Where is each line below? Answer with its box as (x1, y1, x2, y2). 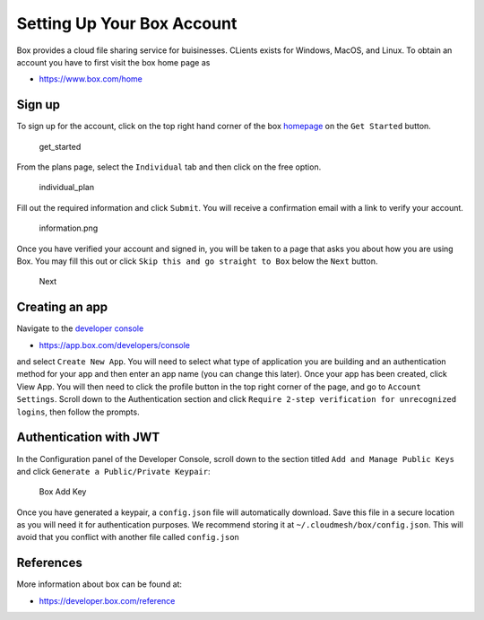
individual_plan (39, 182, 94, 193)
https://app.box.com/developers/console (39, 339, 191, 350)
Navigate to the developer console (16, 323, 144, 334)
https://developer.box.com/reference (39, 595, 176, 606)
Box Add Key (39, 486, 87, 497)
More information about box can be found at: (16, 579, 183, 589)
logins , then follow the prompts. (16, 406, 140, 417)
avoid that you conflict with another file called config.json (16, 532, 239, 543)
